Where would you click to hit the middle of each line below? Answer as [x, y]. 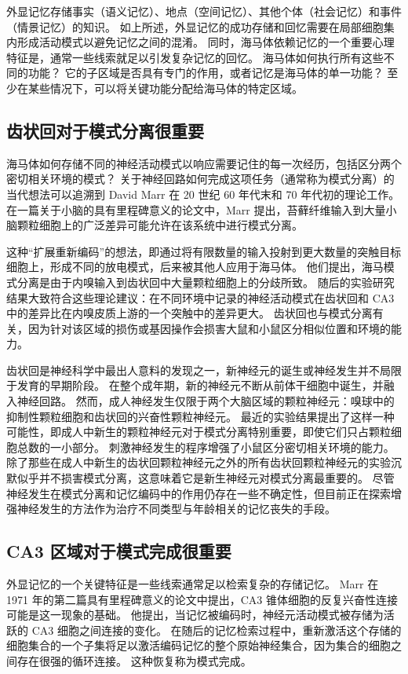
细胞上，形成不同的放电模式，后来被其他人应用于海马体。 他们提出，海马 [195, 267]
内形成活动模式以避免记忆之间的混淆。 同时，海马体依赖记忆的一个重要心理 [200, 42]
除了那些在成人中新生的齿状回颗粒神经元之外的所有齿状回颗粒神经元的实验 [199, 462]
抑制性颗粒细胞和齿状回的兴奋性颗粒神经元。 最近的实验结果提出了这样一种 [200, 416]
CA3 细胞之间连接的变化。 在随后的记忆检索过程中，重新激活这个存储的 [217, 630]
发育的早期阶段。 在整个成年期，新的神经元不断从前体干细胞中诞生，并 [200, 385]
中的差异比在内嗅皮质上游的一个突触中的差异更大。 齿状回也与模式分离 [189, 313]
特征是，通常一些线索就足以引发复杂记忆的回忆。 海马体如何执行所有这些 [195, 57]
